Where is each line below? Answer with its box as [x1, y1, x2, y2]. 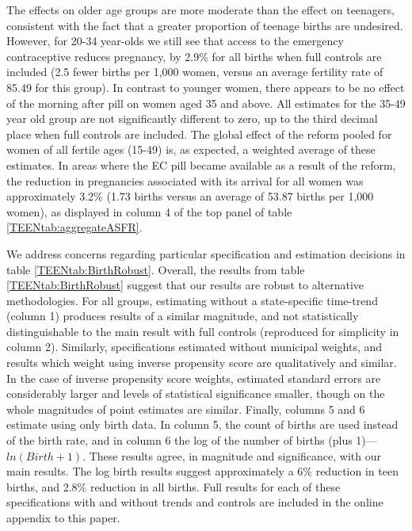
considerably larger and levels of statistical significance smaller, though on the [6, 385, 385, 402]
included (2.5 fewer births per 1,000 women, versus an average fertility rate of [6, 63, 383, 80]
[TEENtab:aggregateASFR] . [6, 219, 143, 235]
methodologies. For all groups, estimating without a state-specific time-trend [6, 292, 378, 308]
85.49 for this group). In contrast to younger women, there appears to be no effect [6, 78, 405, 95]
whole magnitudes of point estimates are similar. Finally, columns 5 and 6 [6, 400, 365, 417]
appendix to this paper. [6, 510, 120, 525]
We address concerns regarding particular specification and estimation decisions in [6, 245, 406, 262]
